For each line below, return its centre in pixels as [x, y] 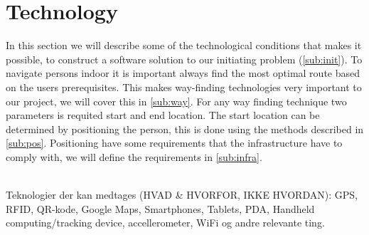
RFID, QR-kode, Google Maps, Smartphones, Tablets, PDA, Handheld [160, 208]
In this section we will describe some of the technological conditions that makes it [184, 45]
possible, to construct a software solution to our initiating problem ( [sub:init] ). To [184, 59]
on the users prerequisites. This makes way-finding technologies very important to [184, 87]
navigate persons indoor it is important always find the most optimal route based [183, 73]
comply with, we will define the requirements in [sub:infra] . [134, 156]
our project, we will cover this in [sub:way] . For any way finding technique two [176, 101]
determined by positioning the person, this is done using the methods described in [185, 129]
